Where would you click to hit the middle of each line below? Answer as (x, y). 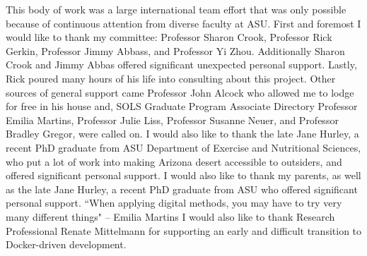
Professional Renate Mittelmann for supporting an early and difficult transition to (184, 230)
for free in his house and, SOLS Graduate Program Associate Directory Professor (182, 106)
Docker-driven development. (66, 244)
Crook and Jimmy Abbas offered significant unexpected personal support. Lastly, (181, 65)
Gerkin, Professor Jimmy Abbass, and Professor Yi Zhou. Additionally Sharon (175, 50)
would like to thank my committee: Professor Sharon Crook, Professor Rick (169, 37)
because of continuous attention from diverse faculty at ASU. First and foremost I (183, 23)
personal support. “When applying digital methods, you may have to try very (174, 203)
